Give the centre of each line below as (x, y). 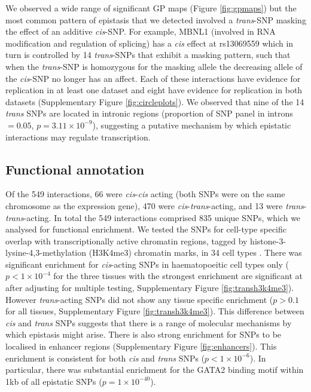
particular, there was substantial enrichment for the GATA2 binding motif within (155, 370)
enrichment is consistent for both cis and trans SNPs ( (105, 358)
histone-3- (268, 241)
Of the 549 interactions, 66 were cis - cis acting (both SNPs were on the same (145, 194)
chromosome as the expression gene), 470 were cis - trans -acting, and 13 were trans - (156, 205)
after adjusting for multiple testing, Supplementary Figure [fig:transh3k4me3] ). (150, 288)
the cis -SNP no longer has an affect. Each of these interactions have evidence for (153, 78)
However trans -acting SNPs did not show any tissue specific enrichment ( (139, 299)
